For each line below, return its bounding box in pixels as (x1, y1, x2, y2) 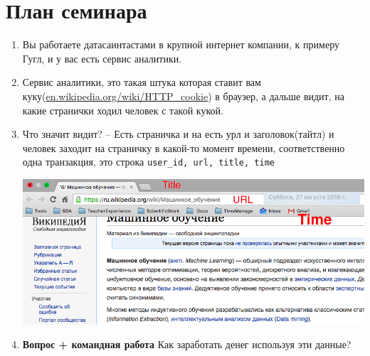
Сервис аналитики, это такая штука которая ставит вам (22, 75, 261, 90)
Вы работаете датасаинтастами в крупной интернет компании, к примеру (22, 37, 339, 52)
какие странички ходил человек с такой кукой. (22, 102, 223, 117)
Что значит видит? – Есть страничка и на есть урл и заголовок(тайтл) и (22, 126, 334, 141)
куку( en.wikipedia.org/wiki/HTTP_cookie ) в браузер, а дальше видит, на (22, 88, 344, 103)
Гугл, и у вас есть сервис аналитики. (22, 50, 182, 65)
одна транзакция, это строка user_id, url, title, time (22, 154, 275, 169)
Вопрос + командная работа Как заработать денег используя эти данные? (22, 337, 351, 352)
